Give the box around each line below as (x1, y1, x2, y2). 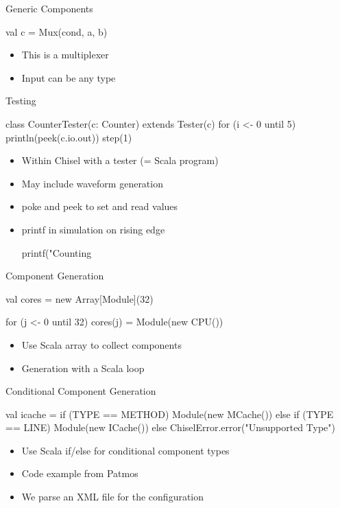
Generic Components (5, 1, 93, 15)
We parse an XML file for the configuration (21, 489, 204, 504)
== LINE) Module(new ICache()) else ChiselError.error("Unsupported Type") (5, 420, 335, 435)
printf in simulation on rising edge (21, 222, 165, 236)
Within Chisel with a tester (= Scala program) (21, 153, 219, 168)
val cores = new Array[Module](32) (5, 291, 154, 305)
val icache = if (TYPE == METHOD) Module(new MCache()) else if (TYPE (5, 406, 334, 421)
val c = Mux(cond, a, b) (5, 24, 108, 38)
